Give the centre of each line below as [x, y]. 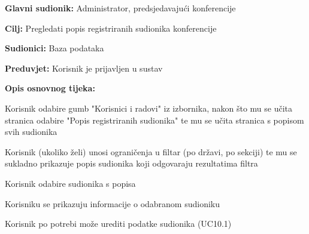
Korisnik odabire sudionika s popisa [70, 183]
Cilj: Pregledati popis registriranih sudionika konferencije [111, 28]
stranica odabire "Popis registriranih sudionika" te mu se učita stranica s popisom [154, 120]
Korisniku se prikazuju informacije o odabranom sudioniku [113, 203]
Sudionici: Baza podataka [54, 48]
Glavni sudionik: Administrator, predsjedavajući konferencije [120, 8]
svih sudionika [31, 132]
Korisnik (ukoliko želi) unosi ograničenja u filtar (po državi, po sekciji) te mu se [151, 151]
